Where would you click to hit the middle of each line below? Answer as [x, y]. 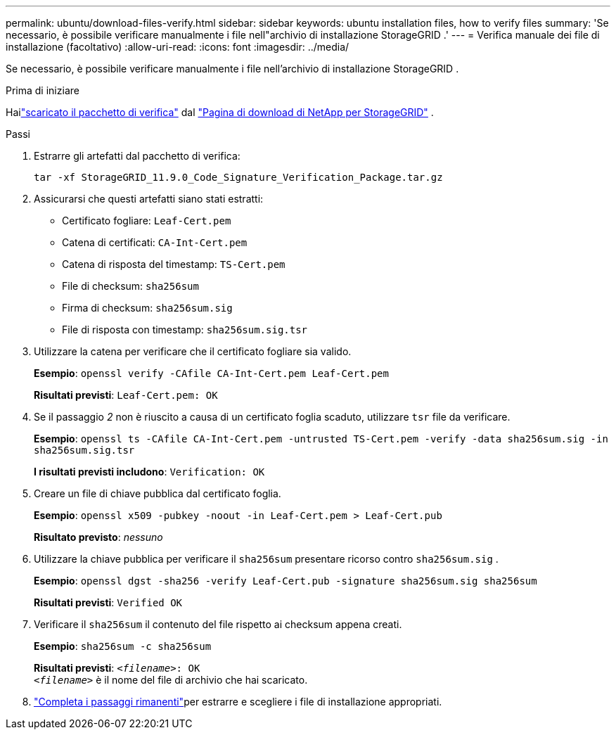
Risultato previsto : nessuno [98, 537]
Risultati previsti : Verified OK [108, 602]
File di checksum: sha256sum [130, 286]
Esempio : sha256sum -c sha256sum [123, 646]
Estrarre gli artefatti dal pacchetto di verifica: [137, 156]
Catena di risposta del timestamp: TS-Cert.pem [174, 264]
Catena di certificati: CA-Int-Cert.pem [155, 242]
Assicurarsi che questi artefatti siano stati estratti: [149, 199]
